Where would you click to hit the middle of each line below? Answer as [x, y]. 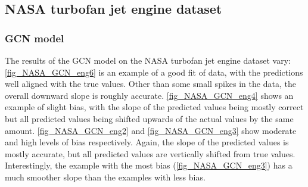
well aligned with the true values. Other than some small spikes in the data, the [150, 84]
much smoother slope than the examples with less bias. [105, 177]
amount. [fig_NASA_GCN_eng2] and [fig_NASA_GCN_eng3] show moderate [151, 130]
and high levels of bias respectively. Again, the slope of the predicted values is [147, 142]
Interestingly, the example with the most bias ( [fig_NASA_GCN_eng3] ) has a [149, 165]
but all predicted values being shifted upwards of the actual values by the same [149, 118]
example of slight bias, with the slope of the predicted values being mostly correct [154, 107]
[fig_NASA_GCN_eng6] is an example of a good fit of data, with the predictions [154, 72]
